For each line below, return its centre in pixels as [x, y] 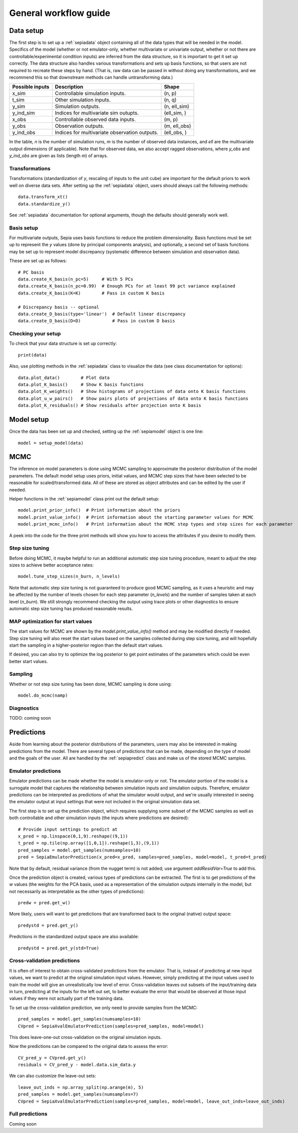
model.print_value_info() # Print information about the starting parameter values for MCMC [136, 517]
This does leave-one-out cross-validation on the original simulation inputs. [85, 1037]
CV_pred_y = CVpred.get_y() [52, 1058]
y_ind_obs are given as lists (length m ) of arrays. [59, 156]
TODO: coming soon [30, 718]
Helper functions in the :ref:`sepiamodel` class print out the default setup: [84, 499]
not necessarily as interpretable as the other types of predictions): [77, 891]
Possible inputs [31, 87]
